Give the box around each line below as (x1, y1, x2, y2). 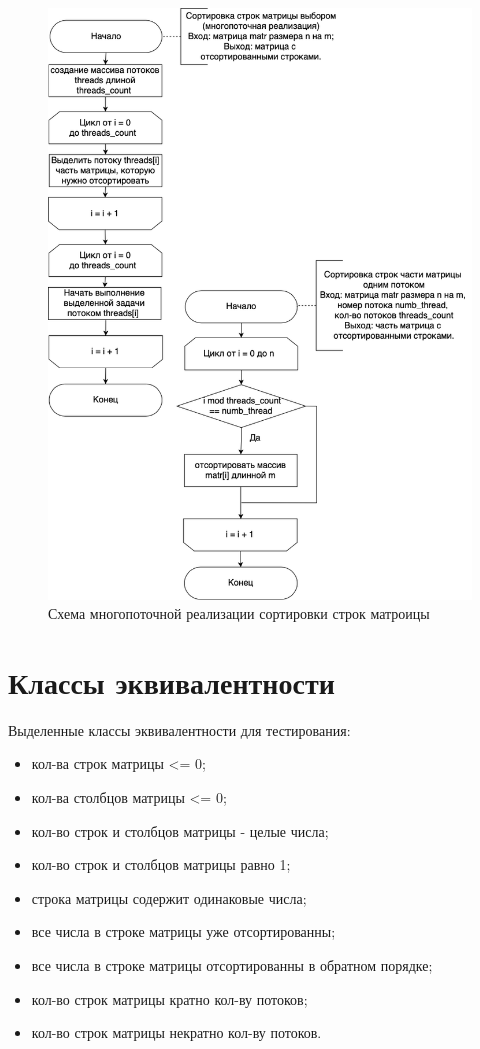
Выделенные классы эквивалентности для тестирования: (8, 719, 351, 740)
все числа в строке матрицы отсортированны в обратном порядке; (31, 954, 433, 975)
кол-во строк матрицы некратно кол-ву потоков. (31, 1022, 322, 1043)
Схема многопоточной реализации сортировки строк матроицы (48, 603, 430, 624)
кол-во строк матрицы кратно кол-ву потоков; (31, 988, 308, 1009)
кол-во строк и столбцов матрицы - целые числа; (31, 820, 329, 841)
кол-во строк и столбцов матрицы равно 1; (31, 854, 291, 875)
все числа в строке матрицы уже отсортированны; (31, 921, 336, 942)
